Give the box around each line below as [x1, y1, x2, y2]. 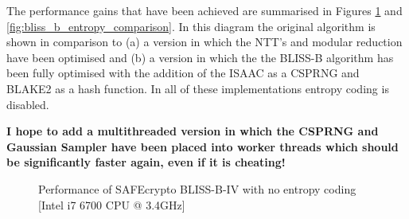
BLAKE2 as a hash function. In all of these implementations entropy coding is [6, 80, 389, 96]
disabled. [6, 96, 49, 112]
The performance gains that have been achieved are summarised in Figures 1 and [6, 2, 403, 18]
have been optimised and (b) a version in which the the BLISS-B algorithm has [6, 49, 394, 65]
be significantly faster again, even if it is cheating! [6, 154, 286, 170]
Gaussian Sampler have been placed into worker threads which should [6, 138, 399, 154]
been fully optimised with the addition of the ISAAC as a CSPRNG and [6, 65, 360, 81]
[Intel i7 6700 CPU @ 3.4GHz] [38, 196, 185, 213]
